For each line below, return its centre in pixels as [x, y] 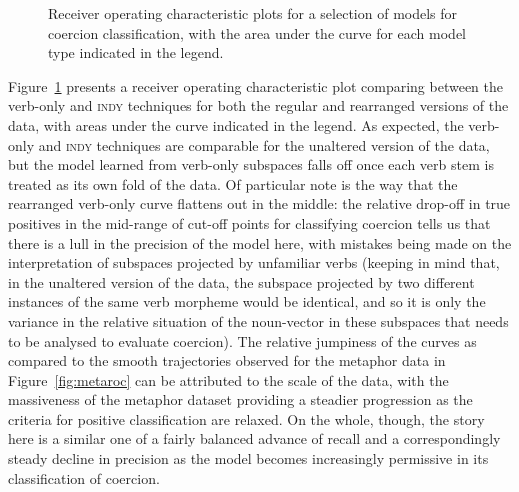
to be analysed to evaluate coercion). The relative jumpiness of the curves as [242, 340]
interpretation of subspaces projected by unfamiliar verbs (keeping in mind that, [254, 262]
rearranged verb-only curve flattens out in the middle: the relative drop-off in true [259, 203]
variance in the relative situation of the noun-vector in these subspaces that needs [258, 320]
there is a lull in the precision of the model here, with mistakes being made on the [260, 242]
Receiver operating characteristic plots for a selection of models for [253, 13]
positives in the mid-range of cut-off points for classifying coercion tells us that [249, 222]
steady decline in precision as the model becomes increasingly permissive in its [248, 458]
